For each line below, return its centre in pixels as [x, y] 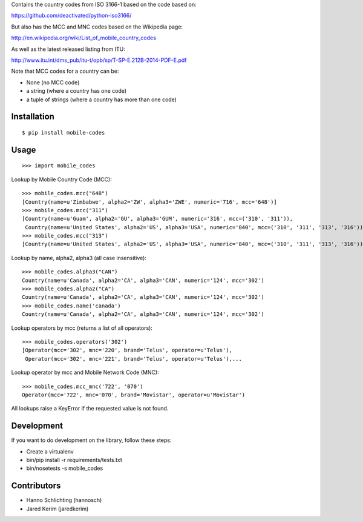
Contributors [36, 486]
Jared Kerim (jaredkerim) [57, 509]
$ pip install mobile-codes [64, 132]
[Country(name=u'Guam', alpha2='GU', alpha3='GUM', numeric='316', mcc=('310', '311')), [158, 219]
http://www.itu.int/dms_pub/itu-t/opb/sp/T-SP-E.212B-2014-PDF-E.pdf [99, 60]
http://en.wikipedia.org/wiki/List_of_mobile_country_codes [84, 38]
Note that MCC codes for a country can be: [65, 71]
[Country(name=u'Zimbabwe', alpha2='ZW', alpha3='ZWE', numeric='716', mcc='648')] [150, 202]
